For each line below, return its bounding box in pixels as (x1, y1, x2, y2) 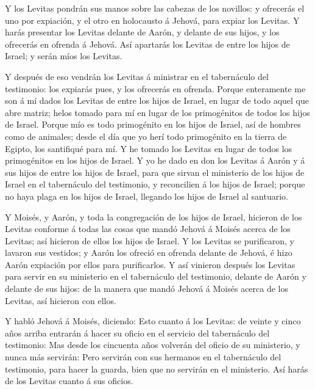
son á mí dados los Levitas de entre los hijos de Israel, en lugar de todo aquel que (5, 94, 309, 107)
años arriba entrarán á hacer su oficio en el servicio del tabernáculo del (5, 326, 270, 339)
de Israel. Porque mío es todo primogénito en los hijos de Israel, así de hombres (5, 118, 301, 131)
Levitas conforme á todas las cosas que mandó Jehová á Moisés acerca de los (5, 222, 291, 235)
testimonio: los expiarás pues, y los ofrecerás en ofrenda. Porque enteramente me (5, 82, 306, 95)
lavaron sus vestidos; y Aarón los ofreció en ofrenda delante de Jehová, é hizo (5, 246, 292, 259)
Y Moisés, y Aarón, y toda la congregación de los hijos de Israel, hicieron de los (5, 210, 302, 223)
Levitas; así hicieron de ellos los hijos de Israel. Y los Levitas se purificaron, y (5, 234, 294, 247)
